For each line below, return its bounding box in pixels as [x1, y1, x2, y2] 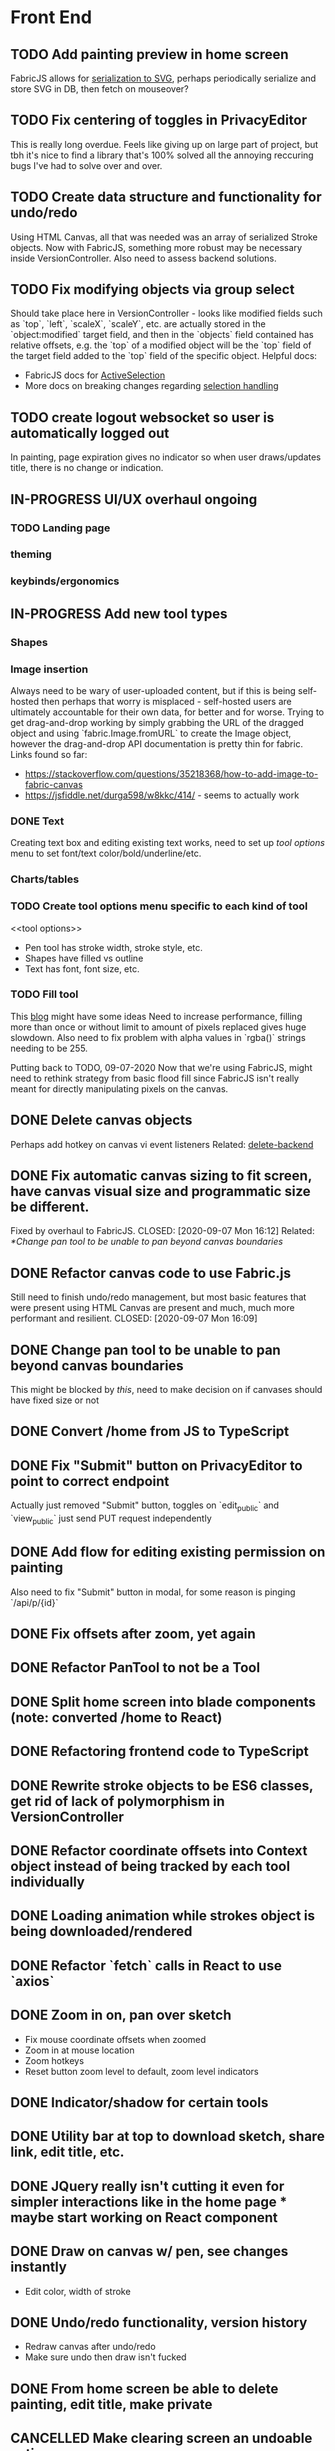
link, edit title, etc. [10, 2144, 125, 2161]
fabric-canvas [24, 779, 83, 791]
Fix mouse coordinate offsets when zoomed [24, 2033, 207, 2045]
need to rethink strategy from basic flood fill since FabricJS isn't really [10, 1072, 300, 1084]
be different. [10, 1199, 90, 1216]
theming [10, 547, 52, 561]
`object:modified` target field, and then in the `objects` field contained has [10, 329, 314, 341]
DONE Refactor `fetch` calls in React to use [10, 1957, 282, 1974]
